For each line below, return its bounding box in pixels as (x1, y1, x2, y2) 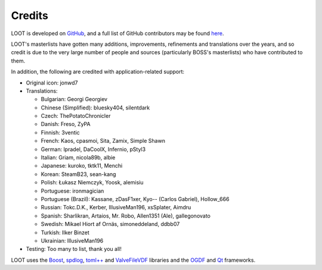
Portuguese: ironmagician (41, 187, 104, 194)
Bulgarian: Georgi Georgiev (41, 96, 107, 103)
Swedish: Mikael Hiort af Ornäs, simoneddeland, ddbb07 (41, 221, 180, 228)
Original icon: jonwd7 (26, 79, 78, 86)
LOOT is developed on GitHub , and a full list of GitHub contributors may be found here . (11, 30, 224, 37)
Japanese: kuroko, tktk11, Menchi (41, 162, 123, 169)
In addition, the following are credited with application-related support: (11, 68, 185, 76)
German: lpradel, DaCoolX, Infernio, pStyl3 (41, 146, 146, 153)
